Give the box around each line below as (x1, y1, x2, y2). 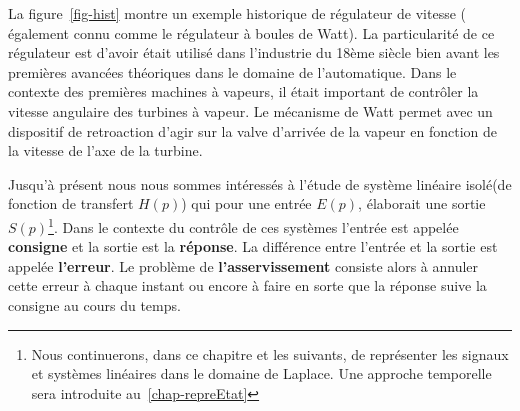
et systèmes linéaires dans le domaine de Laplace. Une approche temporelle (31, 363, 492, 384)
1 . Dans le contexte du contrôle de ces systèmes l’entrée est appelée (48, 213, 459, 237)
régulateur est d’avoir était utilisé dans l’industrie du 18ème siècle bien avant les (8, 42, 500, 63)
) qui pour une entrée (181, 193, 312, 214)
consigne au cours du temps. (8, 294, 181, 315)
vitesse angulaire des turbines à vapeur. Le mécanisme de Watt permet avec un (8, 100, 493, 121)
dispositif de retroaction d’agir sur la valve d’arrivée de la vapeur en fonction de (8, 120, 497, 141)
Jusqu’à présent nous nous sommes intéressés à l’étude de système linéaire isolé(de (8, 173, 512, 194)
